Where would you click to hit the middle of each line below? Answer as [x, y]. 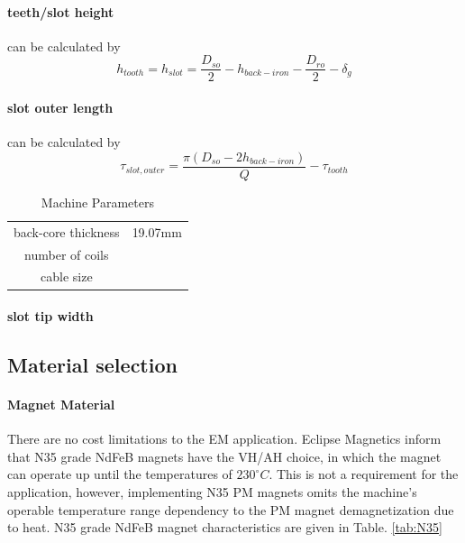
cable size [67, 276]
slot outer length [60, 108]
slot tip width [50, 316]
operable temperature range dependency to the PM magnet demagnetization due [231, 509]
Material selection [92, 365]
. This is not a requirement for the [364, 474]
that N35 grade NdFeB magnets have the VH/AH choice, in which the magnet [224, 456]
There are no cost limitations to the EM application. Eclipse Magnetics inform [224, 439]
